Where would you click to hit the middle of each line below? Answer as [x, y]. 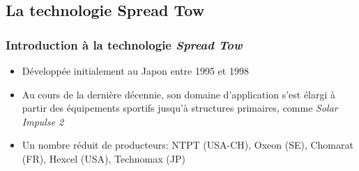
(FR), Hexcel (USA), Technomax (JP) [104, 158]
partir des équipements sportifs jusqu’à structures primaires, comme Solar [180, 108]
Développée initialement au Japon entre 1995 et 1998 [135, 70]
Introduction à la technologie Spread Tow [124, 44]
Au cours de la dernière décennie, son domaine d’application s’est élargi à [179, 94]
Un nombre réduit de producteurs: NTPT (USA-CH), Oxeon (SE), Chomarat [188, 145]
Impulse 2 [43, 121]
